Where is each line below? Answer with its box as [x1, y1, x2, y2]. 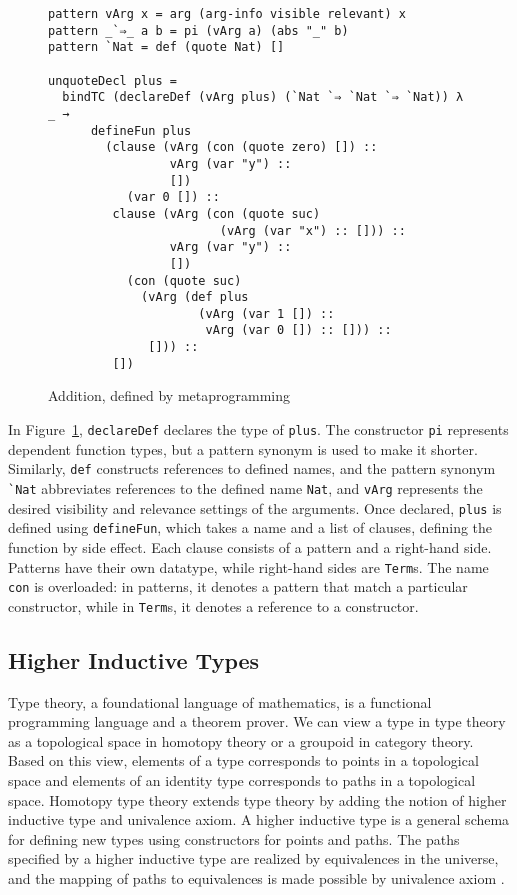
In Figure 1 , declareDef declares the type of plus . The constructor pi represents [8, 419, 509, 440]
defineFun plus [90, 123, 192, 138]
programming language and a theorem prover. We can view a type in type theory [8, 711, 506, 732]
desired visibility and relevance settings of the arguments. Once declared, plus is [8, 497, 502, 518]
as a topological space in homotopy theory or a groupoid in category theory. [8, 730, 474, 751]
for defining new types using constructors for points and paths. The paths [8, 828, 460, 849]
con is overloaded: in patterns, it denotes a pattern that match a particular [8, 576, 468, 597]
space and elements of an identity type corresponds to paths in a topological [8, 770, 476, 791]
